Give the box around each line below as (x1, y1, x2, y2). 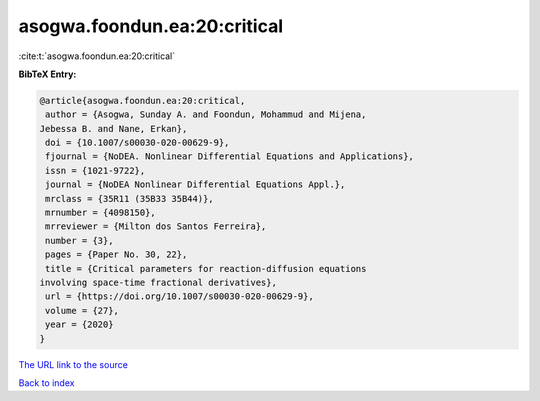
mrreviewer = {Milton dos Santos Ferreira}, (45, 221, 267, 232)
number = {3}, (45, 235, 114, 246)
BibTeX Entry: (18, 68, 77, 80)
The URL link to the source (18, 358, 129, 370)
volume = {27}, (45, 305, 120, 316)
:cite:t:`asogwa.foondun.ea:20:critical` (18, 50, 176, 62)
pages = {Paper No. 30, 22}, (45, 249, 188, 260)
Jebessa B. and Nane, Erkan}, (39, 123, 188, 134)
